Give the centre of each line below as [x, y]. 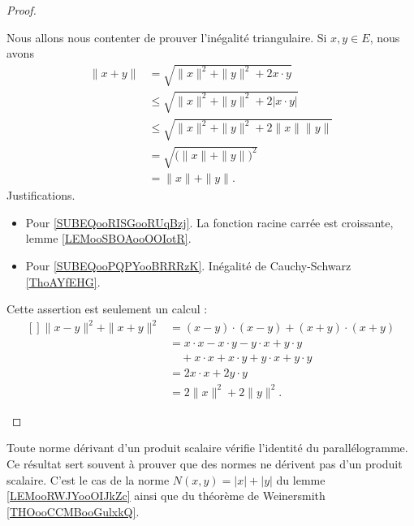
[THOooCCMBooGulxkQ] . [73, 511]
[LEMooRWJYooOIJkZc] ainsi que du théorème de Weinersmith [166, 496]
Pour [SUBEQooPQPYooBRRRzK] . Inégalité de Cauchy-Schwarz [188, 265]
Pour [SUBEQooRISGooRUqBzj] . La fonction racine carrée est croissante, [209, 222]
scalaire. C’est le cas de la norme [88, 479]
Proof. [22, 10]
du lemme [301, 479]
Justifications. [41, 195]
